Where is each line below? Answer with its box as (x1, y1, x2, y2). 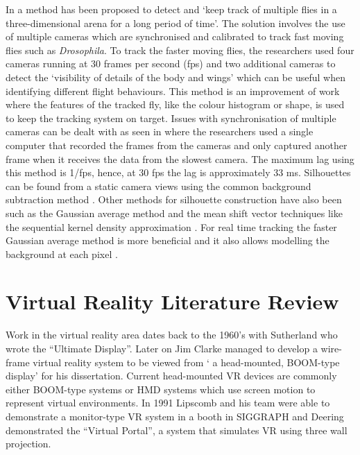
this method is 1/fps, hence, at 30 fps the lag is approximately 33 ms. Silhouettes (6, 165, 351, 180)
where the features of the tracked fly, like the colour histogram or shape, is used (6, 97, 345, 112)
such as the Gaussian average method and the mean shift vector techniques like (6, 205, 343, 220)
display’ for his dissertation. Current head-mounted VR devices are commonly (6, 368, 337, 383)
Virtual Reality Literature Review (6, 287, 339, 316)
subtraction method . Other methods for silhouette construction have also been (6, 192, 342, 207)
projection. (6, 436, 51, 451)
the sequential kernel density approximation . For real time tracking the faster (6, 219, 337, 234)
